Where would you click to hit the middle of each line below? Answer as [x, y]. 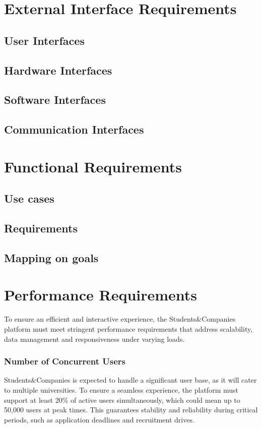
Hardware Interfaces [58, 70]
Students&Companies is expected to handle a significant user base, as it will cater [130, 380]
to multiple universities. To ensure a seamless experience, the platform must [121, 389]
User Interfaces [44, 40]
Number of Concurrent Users [65, 361]
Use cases [29, 198]
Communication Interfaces [74, 129]
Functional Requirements [93, 166]
